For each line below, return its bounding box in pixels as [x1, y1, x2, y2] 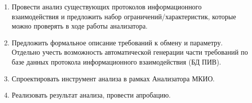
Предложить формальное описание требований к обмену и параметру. [11, 37, 223, 47]
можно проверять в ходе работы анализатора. [11, 21, 148, 31]
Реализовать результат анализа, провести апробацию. [11, 90, 171, 100]
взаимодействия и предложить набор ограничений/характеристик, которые [11, 11, 236, 21]
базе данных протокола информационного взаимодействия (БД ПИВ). [11, 56, 221, 67]
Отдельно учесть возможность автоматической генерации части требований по [11, 47, 248, 57]
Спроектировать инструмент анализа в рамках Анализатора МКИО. [11, 73, 215, 83]
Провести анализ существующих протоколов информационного [11, 1, 202, 11]
